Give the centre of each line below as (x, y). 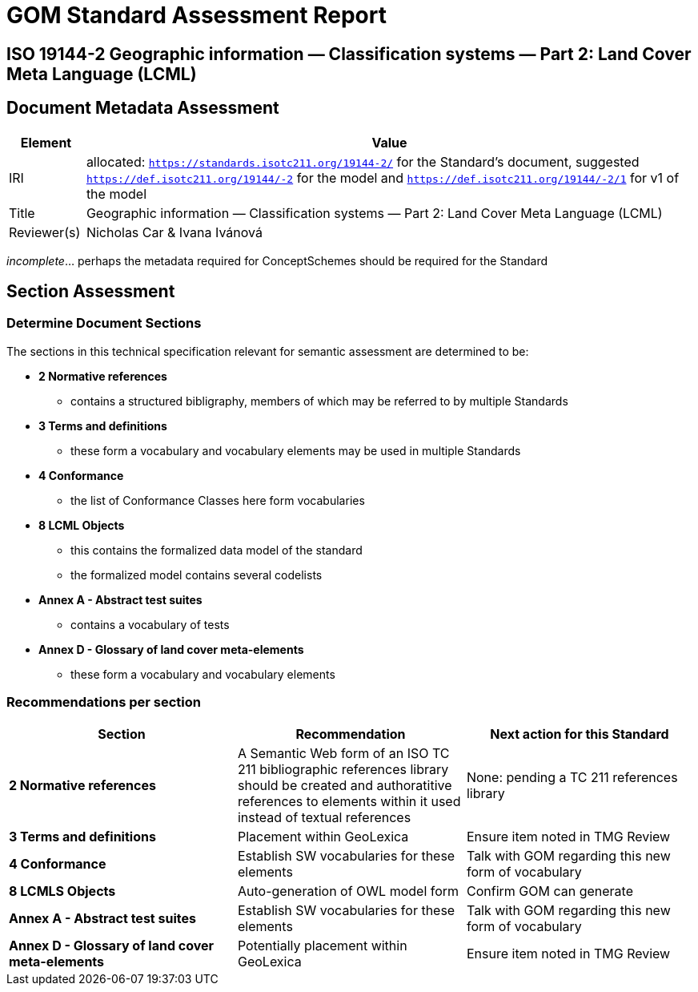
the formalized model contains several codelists (197, 575)
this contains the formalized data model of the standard (217, 550)
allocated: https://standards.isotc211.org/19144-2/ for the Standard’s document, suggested (363, 161)
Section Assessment (91, 292)
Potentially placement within (322, 945)
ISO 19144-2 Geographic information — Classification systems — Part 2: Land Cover (349, 54)
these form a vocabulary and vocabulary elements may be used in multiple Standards (296, 450)
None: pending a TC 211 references (572, 777)
